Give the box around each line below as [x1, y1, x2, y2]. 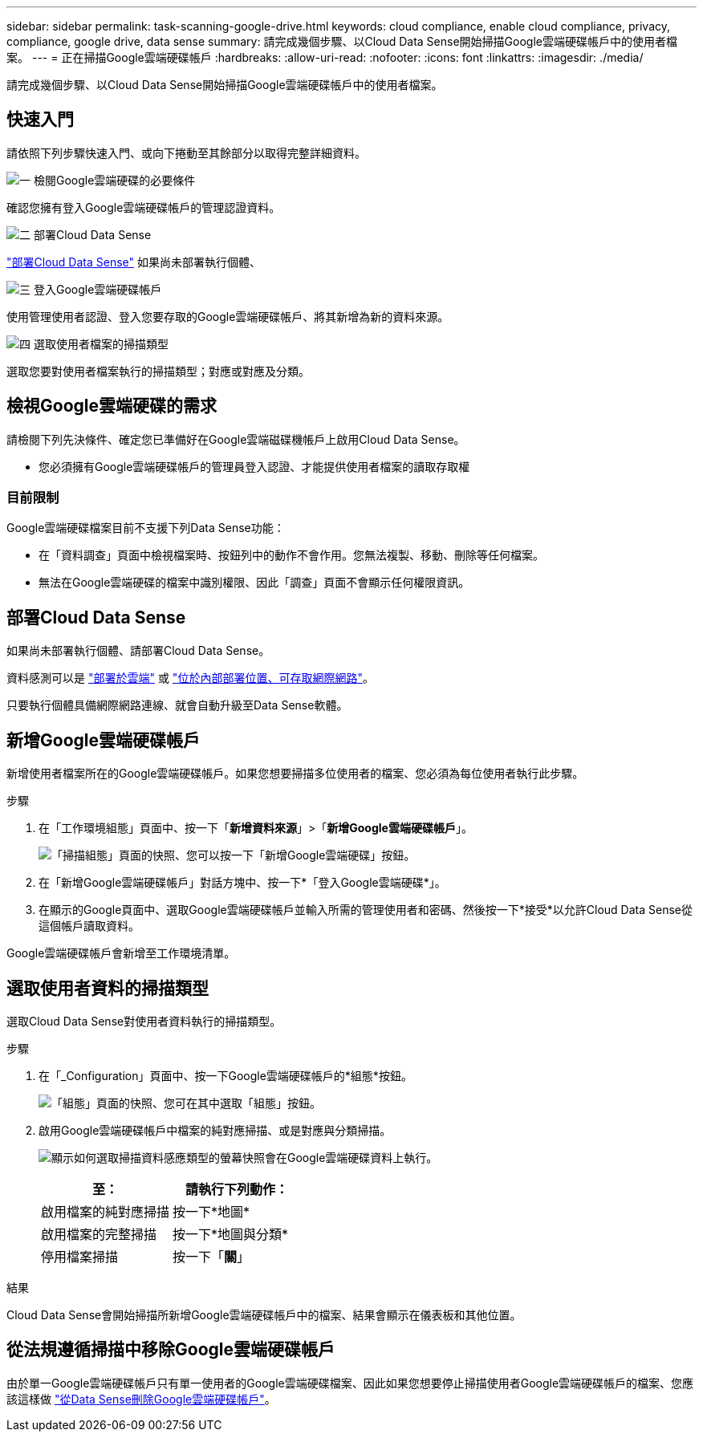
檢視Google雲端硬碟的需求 [6, 396, 217, 416]
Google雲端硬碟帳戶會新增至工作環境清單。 [6, 946, 236, 961]
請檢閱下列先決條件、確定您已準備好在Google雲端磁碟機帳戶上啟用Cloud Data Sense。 [6, 432, 465, 446]
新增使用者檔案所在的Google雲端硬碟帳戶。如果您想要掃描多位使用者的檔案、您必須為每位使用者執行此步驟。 [6, 766, 584, 781]
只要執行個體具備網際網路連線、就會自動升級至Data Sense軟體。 [6, 698, 348, 713]
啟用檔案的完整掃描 [41, 1225, 157, 1242]
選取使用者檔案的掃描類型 [33, 336, 169, 351]
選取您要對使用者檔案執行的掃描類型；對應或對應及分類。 [6, 364, 310, 378]
